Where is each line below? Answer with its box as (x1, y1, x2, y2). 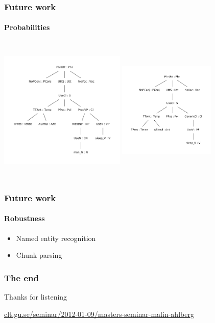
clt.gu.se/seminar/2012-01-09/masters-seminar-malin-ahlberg (4, 308, 194, 319)
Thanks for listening (4, 291, 67, 302)
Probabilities (4, 22, 50, 33)
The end (4, 271, 39, 284)
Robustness (4, 213, 45, 224)
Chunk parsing (16, 250, 62, 260)
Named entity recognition (16, 232, 96, 243)
